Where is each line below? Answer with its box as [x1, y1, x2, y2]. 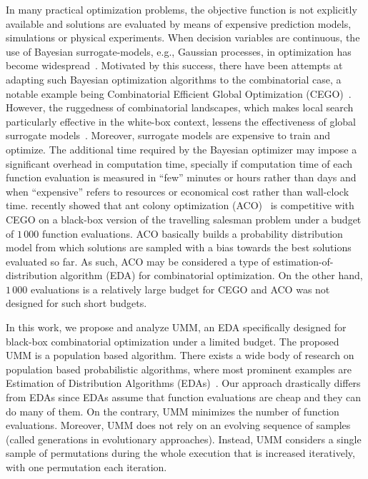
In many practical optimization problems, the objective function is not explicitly [6, 2, 357, 16]
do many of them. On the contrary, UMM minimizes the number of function [6, 403, 339, 418]
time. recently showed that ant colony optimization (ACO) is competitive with [6, 198, 354, 213]
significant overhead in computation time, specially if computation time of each [6, 156, 353, 171]
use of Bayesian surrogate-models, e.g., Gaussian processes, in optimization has [6, 44, 352, 59]
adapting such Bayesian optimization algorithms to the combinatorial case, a [6, 71, 342, 86]
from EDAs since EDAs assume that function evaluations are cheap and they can [6, 390, 362, 405]
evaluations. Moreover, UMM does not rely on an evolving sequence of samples [6, 418, 351, 433]
